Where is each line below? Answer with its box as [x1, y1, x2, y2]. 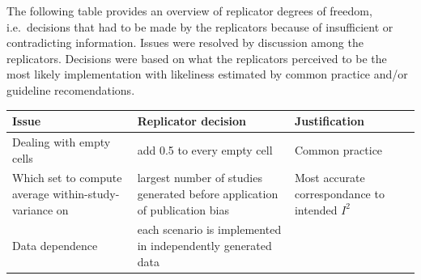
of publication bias [137, 201, 229, 218]
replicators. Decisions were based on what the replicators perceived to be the [6, 49, 387, 66]
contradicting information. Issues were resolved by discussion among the [6, 34, 364, 51]
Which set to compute [12, 169, 122, 186]
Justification [294, 112, 364, 129]
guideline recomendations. [6, 81, 135, 98]
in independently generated [137, 236, 272, 253]
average [12, 185, 49, 202]
